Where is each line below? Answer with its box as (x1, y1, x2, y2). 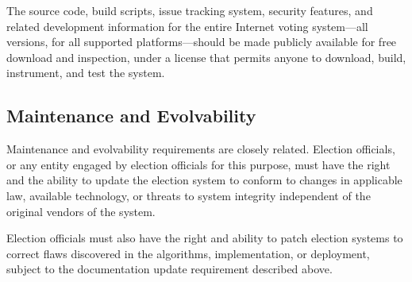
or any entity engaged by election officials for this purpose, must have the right (6, 156, 391, 172)
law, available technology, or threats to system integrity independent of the (6, 187, 371, 203)
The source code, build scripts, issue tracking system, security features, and (6, 2, 373, 18)
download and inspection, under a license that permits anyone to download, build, (6, 48, 406, 65)
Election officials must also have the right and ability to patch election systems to (6, 230, 403, 246)
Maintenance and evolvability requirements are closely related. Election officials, (6, 141, 395, 157)
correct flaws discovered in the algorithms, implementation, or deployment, (6, 245, 370, 261)
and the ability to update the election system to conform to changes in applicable (6, 172, 402, 188)
